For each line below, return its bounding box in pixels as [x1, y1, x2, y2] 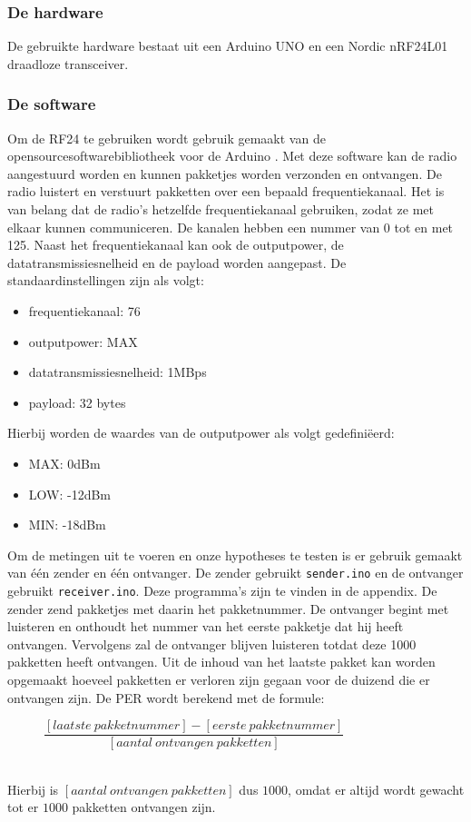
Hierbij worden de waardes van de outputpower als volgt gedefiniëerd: [7, 423, 395, 442]
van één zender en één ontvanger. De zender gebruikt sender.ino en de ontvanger [7, 563, 464, 582]
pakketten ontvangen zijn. [72, 797, 216, 817]
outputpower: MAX [28, 332, 138, 351]
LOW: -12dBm [28, 484, 112, 503]
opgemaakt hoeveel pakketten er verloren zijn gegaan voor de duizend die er [7, 670, 430, 688]
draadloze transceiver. [7, 54, 129, 73]
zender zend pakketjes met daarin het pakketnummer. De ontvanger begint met [7, 599, 449, 618]
